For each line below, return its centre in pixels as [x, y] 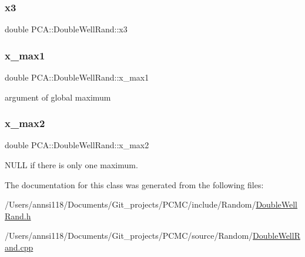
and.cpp [19, 247]
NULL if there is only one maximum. [71, 165]
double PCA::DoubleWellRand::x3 [66, 29]
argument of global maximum [58, 97]
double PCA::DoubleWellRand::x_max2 [77, 145]
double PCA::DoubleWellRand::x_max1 [77, 77]
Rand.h [18, 216]
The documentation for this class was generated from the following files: [134, 184]
